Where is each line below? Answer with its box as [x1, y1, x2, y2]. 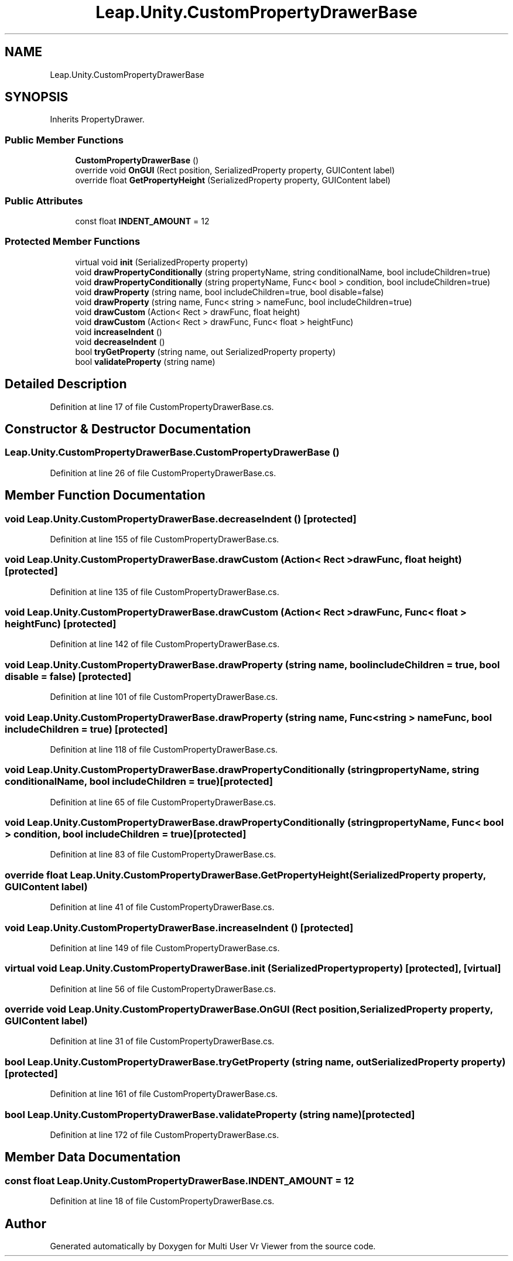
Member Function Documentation [5, 488, 206, 503]
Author [5, 1216, 46, 1231]
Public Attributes [5, 194, 83, 207]
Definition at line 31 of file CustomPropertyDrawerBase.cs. [50, 1036, 275, 1047]
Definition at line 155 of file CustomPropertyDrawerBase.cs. [50, 534, 279, 544]
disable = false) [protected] [5, 670, 132, 682]
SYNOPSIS [5, 90, 69, 105]
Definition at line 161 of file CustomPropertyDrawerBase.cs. [50, 1089, 278, 1099]
